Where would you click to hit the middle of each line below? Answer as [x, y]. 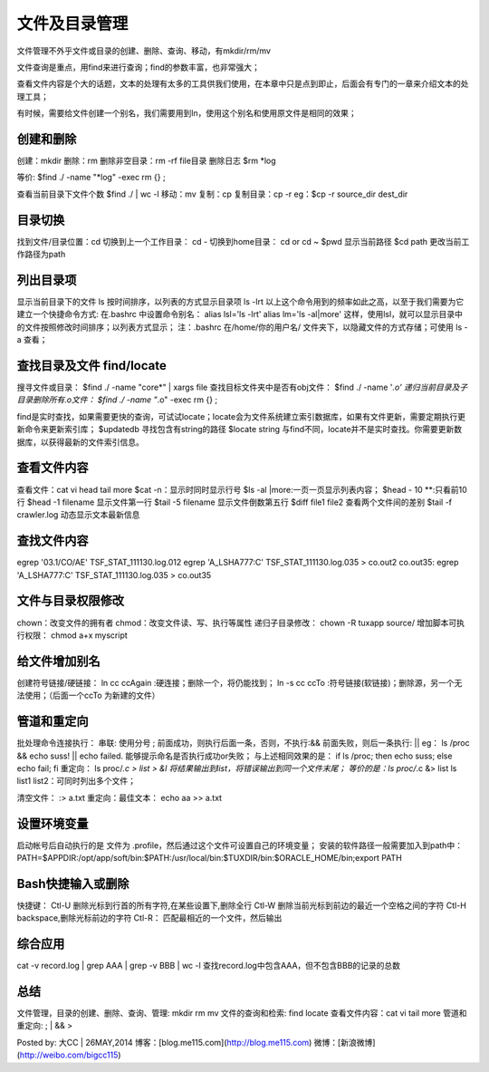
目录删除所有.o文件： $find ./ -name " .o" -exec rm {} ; [117, 400]
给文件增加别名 [58, 661]
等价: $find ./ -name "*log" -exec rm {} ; [91, 178]
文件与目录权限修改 [70, 601]
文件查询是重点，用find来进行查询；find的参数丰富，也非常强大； [138, 67]
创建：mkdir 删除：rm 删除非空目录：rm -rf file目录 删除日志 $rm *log [146, 161]
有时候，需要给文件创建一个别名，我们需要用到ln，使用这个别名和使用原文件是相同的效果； [187, 113]
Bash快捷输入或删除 [73, 884]
